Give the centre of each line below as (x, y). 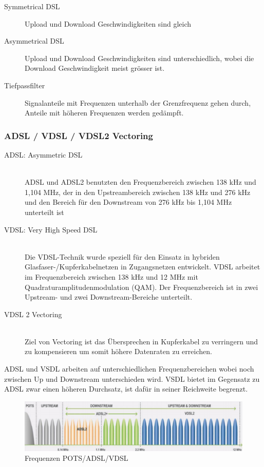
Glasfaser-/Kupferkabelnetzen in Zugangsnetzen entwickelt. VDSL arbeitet (143, 267)
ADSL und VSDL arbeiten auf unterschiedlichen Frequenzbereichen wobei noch (129, 369)
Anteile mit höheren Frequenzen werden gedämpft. (104, 113)
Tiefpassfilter (25, 85)
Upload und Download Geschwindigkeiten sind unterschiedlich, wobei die (139, 58)
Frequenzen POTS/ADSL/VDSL (77, 458)
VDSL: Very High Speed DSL (51, 229)
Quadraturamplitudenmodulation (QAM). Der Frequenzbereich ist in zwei (142, 287)
